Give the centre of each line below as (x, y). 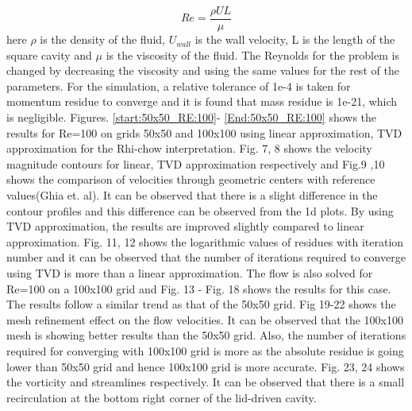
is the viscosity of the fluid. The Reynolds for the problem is (252, 54)
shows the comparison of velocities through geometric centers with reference (191, 179)
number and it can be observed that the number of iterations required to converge (206, 257)
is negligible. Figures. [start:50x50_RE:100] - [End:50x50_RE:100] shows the (192, 117)
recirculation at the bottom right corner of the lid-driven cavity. (162, 397)
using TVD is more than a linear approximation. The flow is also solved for (190, 272)
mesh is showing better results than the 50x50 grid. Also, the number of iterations (206, 335)
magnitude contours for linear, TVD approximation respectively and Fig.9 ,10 (196, 163)
